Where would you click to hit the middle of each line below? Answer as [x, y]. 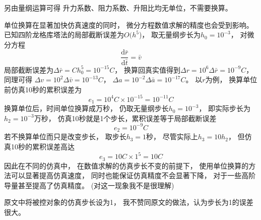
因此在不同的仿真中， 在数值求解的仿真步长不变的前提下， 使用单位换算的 [126, 165]
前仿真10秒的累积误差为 [43, 89]
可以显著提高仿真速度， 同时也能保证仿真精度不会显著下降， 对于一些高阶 [133, 175]
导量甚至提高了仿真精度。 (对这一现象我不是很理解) [89, 185]
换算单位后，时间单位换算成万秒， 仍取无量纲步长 [86, 108]
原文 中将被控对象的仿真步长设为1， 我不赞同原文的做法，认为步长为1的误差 [129, 202]
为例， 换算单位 [231, 79]
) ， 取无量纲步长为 [170, 35]
